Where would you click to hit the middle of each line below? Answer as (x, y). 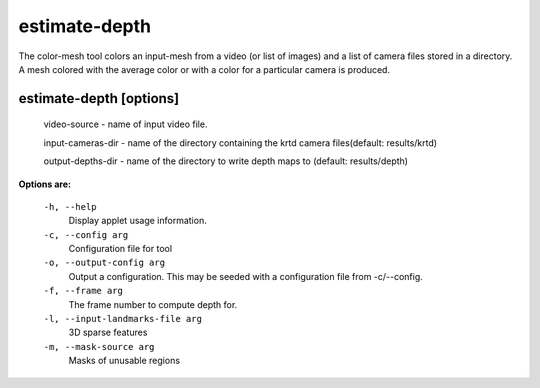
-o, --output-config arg (104, 263)
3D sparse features (108, 332)
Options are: (45, 184)
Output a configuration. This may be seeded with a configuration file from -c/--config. (246, 276)
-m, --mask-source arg (99, 346)
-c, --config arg (86, 234)
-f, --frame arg (83, 291)
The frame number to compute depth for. (153, 304)
